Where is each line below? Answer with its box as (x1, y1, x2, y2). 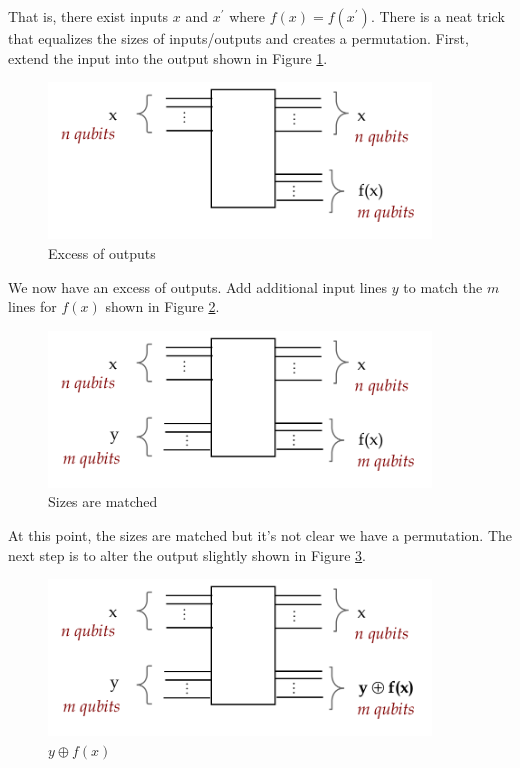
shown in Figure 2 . (105, 296, 220, 317)
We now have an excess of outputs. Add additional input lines (8, 276, 388, 297)
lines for (8, 296, 57, 317)
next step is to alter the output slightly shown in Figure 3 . (8, 544, 366, 565)
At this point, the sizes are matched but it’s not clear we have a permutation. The (8, 525, 512, 545)
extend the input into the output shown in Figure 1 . (8, 47, 328, 68)
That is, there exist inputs (8, 6, 169, 26)
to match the (403, 276, 483, 297)
